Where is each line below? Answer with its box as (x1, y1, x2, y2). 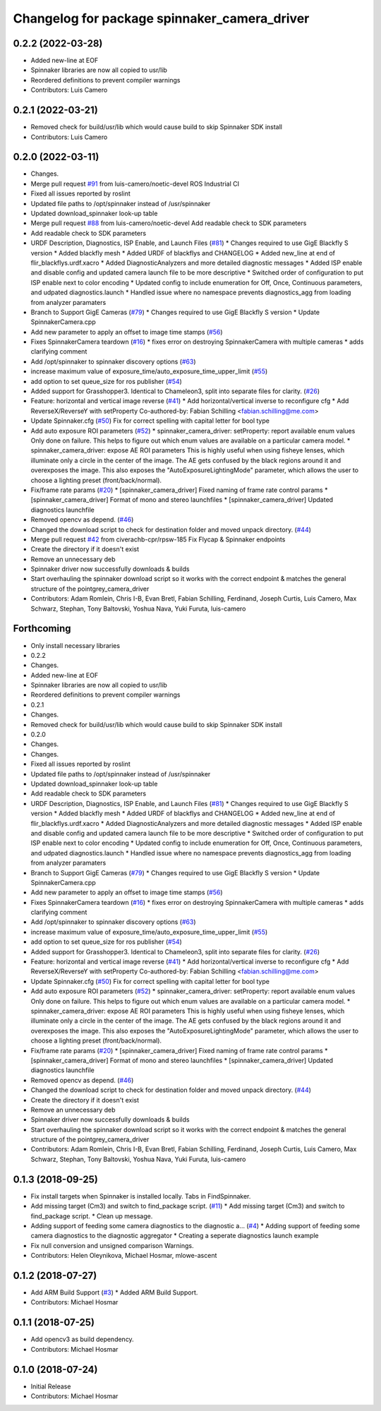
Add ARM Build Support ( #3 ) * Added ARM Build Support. (30, 1288, 198, 1297)
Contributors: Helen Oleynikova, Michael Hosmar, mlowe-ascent (30, 1251, 217, 1260)
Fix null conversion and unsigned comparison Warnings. (30, 1241, 194, 1249)
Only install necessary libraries (30, 641, 120, 649)
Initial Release (30, 1382, 71, 1391)
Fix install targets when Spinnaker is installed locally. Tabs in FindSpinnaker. (30, 1191, 251, 1200)
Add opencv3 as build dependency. (30, 1335, 134, 1344)
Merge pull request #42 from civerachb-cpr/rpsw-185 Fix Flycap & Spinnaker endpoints (30, 535, 286, 544)
